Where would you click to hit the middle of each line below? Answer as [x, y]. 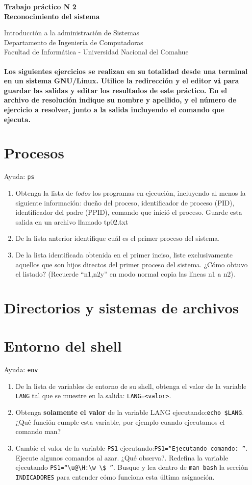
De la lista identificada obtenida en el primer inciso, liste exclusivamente [124, 254]
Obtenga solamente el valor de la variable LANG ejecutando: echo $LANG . [130, 412]
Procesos [34, 153]
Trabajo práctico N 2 [40, 6]
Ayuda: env [21, 370]
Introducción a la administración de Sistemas [72, 33]
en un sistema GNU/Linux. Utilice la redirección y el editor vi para [122, 81]
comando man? [38, 431]
